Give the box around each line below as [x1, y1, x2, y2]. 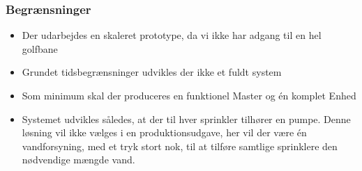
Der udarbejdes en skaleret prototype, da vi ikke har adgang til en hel [22, 28, 322, 42]
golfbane [22, 41, 58, 56]
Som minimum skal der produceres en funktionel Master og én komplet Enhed [22, 88, 356, 102]
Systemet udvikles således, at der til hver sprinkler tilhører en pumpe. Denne [22, 111, 351, 126]
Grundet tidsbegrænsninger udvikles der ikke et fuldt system [22, 65, 282, 79]
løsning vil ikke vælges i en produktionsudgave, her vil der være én [22, 125, 307, 140]
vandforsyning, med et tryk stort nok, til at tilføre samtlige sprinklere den [22, 138, 338, 153]
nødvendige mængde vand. [22, 152, 135, 167]
